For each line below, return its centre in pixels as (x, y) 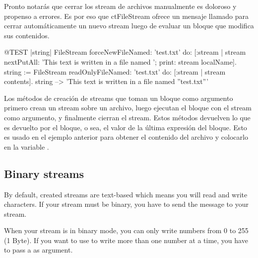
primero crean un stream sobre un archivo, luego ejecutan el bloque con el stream (128, 108)
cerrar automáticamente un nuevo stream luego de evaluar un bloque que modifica (129, 26)
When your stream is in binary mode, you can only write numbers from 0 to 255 (126, 230)
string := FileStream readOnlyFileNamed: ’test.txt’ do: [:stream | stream (115, 71)
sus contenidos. (27, 35)
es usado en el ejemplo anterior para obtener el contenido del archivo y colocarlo (126, 137)
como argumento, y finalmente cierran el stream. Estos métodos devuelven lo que (127, 117)
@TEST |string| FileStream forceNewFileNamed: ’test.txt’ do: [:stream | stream (125, 52)
